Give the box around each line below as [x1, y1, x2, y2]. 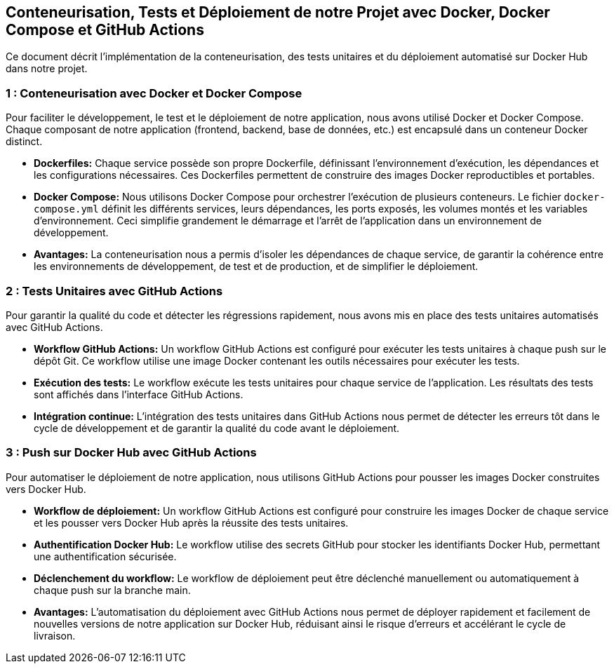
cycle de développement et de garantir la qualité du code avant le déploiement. [34, 421, 400, 434]
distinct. [6, 135, 43, 148]
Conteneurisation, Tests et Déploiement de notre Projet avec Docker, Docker [6, 4, 550, 21]
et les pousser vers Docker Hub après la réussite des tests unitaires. [34, 516, 349, 529]
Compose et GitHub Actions [6, 21, 204, 39]
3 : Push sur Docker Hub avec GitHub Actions [6, 445, 257, 460]
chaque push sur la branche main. [34, 583, 191, 596]
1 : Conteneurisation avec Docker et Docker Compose [6, 86, 302, 100]
